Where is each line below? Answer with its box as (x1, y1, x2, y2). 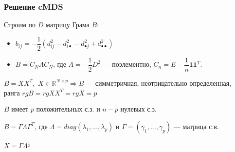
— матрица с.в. (173, 121, 219, 131)
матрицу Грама (45, 19, 90, 30)
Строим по (4, 19, 36, 30)
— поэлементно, (103, 59, 151, 69)
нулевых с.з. (120, 104, 157, 114)
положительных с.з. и (36, 104, 100, 114)
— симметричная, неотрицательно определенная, (86, 77, 232, 88)
